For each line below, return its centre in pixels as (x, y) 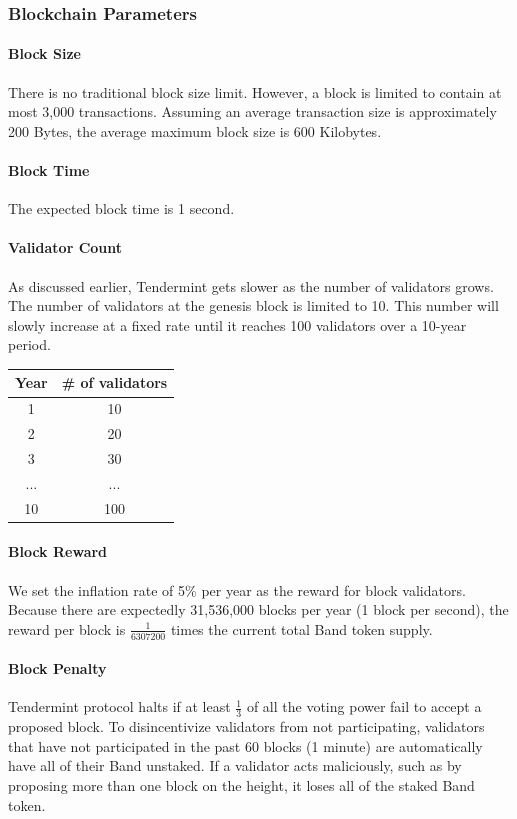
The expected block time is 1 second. (121, 208)
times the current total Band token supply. (301, 628)
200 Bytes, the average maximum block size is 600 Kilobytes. (195, 130)
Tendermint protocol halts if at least (119, 706)
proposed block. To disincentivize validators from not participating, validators (246, 726)
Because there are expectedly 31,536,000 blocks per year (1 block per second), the (258, 609)
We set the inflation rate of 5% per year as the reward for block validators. (237, 589)
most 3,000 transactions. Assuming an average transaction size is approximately (252, 111)
